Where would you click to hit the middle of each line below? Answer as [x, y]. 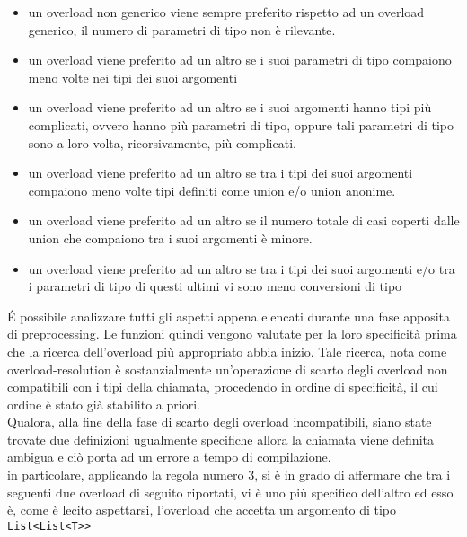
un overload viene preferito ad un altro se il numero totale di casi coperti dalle [244, 220]
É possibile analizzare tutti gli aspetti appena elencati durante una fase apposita [229, 316]
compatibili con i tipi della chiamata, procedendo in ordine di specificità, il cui [223, 387]
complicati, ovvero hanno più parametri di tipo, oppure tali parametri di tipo [241, 124]
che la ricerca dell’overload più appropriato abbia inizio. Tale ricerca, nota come [227, 351]
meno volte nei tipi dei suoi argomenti [133, 77]
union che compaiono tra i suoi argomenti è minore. [170, 238]
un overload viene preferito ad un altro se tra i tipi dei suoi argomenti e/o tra [242, 268]
